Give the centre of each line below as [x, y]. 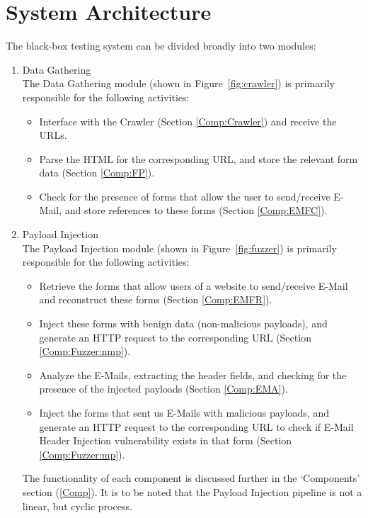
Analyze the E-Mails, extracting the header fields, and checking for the [193, 375]
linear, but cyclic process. [77, 506]
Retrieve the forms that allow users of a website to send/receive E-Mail [194, 285]
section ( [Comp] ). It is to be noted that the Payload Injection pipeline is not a [192, 491]
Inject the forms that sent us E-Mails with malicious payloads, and [184, 412]
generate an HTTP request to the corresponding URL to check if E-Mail [196, 426]
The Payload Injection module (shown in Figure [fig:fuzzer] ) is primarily [179, 248]
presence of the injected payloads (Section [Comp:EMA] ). [163, 389]
